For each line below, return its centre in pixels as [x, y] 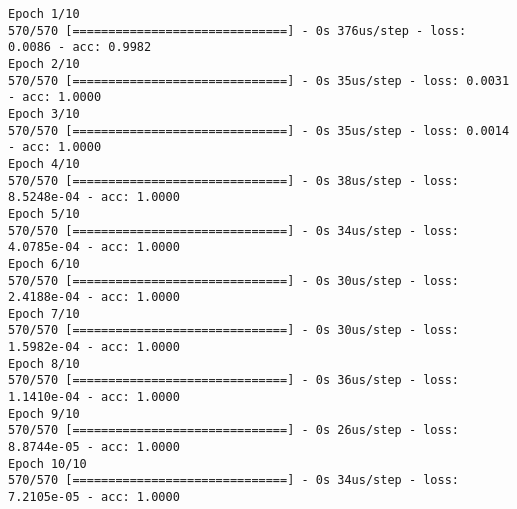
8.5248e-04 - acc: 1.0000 [94, 197]
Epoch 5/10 [44, 213]
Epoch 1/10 [44, 14]
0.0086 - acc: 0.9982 [80, 47]
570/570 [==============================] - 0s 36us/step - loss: [234, 380]
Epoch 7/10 [44, 313]
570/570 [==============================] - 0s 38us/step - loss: [234, 180]
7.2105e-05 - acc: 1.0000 [94, 497]
